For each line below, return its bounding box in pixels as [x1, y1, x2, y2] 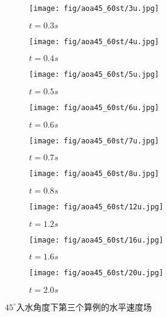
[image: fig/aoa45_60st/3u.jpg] [29, 4, 159, 13]
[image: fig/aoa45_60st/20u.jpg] [29, 269, 163, 278]
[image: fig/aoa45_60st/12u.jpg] [29, 202, 163, 211]
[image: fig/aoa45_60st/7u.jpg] [29, 136, 159, 145]
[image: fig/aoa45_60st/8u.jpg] [29, 169, 159, 178]
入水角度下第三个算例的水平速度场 [16, 300, 152, 313]
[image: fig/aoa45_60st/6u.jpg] [29, 103, 159, 112]
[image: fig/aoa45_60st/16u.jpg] [29, 235, 163, 244]
